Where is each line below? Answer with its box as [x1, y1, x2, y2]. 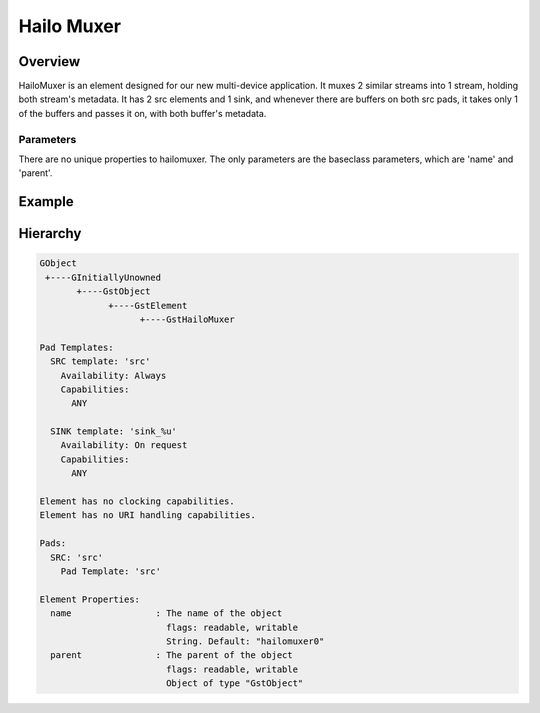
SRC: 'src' [50, 551, 104, 563]
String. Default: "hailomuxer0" [165, 635, 325, 647]
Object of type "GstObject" [165, 678, 304, 689]
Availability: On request [60, 440, 188, 451]
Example [18, 193, 74, 210]
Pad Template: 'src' [60, 565, 162, 577]
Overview [18, 53, 81, 70]
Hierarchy [18, 225, 82, 242]
